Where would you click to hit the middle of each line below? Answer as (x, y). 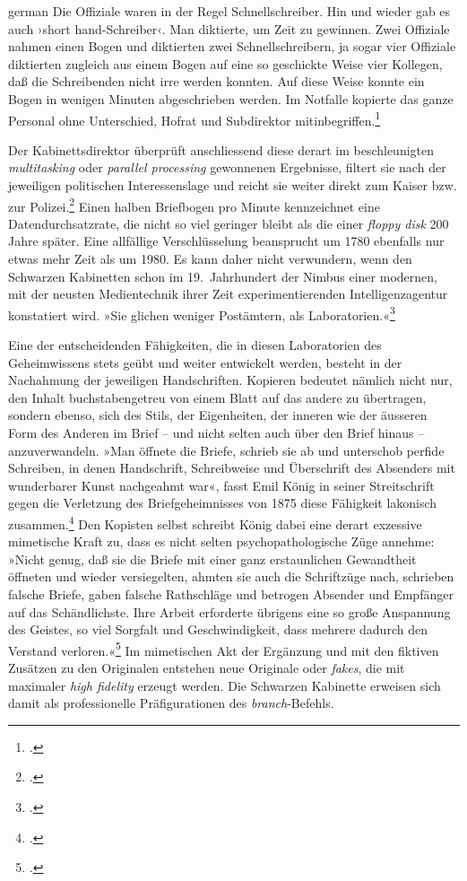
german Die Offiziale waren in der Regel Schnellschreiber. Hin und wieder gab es (229, 11)
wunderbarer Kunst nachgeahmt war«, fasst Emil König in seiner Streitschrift (221, 485)
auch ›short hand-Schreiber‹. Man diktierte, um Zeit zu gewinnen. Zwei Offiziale (229, 28)
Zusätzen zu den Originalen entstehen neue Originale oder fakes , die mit (207, 668)
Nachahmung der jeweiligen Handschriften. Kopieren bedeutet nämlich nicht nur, (230, 380)
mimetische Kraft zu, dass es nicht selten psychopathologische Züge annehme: (221, 541)
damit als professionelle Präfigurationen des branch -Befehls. (171, 703)
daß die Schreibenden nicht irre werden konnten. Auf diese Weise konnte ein (216, 81)
